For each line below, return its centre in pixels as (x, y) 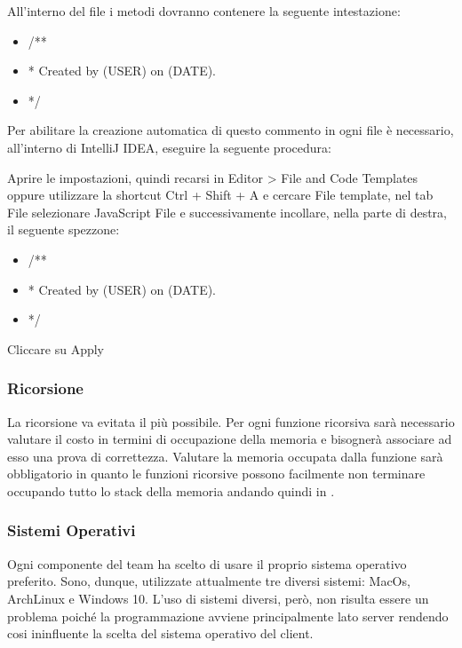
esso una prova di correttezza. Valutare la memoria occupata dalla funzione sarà (225, 456)
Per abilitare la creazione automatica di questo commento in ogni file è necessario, (231, 130)
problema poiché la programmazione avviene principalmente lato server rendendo (228, 616)
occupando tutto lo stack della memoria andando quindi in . (171, 490)
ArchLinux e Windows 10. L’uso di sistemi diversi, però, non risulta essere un (218, 598)
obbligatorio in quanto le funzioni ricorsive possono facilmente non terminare (216, 474)
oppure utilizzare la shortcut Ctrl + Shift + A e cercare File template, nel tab (220, 195)
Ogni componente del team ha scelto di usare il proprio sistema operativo (207, 563)
